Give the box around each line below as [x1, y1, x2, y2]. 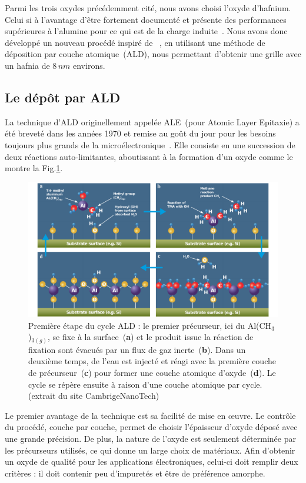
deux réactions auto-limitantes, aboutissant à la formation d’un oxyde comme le [5, 150, 293, 162]
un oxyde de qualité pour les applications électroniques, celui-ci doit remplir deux [5, 455, 298, 468]
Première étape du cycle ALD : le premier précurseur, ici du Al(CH [28, 319, 272, 331]
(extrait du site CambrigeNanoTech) [28, 389, 159, 402]
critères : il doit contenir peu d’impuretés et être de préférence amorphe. [5, 467, 265, 479]
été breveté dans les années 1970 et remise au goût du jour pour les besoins [5, 127, 276, 139]
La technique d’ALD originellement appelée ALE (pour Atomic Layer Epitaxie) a [5, 115, 300, 128]
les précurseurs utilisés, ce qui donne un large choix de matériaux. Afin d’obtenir [5, 444, 295, 456]
